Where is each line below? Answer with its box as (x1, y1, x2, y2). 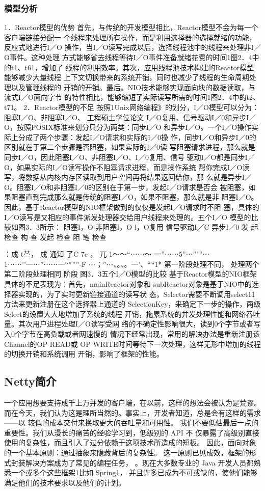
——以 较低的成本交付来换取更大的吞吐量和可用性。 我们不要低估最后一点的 (4, 417, 259, 428)
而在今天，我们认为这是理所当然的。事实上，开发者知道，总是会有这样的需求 (4, 407, 261, 418)
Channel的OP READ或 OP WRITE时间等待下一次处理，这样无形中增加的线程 (4, 338, 261, 349)
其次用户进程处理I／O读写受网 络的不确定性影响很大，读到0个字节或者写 (18, 318, 261, 329)
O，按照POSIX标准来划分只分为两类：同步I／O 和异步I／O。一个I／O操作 (4, 122, 252, 132)
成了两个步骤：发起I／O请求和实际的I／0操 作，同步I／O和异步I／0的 (25, 131, 256, 142)
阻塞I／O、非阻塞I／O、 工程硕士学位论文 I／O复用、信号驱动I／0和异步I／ (4, 112, 256, 122)
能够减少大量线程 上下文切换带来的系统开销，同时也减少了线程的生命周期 (4, 72, 249, 83)
